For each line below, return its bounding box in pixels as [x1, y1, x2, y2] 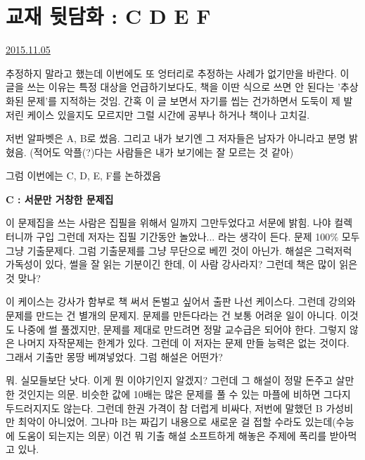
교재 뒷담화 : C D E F [6, 1, 211, 30]
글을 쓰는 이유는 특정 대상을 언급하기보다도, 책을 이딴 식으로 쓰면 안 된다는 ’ [6, 79, 340, 94]
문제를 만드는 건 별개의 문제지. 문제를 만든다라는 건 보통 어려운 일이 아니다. [6, 308, 338, 323]
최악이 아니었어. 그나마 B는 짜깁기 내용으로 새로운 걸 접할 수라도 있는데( [18, 414, 336, 429]
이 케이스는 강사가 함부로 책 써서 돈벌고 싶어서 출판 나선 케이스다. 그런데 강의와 [6, 294, 356, 309]
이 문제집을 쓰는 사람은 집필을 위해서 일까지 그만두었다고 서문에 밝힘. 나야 [6, 215, 331, 230]
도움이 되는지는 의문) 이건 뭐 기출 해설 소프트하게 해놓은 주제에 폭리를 [18, 428, 327, 442]
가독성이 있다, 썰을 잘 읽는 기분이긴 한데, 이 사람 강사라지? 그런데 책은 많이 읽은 [6, 257, 358, 271]
